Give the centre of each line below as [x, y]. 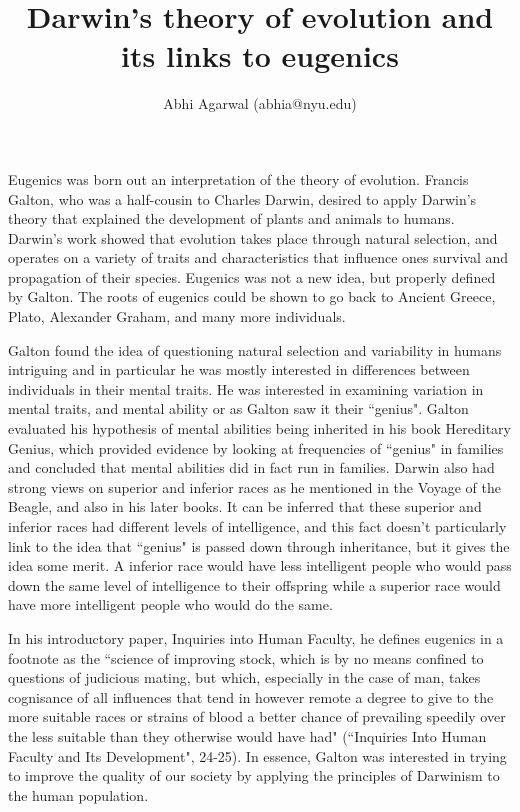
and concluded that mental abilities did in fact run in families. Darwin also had [251, 467]
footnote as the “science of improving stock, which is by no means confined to [246, 657]
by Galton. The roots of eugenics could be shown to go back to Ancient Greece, [252, 296]
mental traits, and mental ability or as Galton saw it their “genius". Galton [238, 408]
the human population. [78, 794]
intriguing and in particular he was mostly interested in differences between [239, 369]
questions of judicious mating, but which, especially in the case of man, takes [244, 677]
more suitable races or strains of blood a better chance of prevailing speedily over [257, 716]
